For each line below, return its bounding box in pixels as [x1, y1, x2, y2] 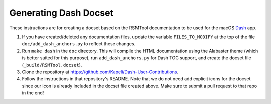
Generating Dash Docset [9, 7, 114, 18]
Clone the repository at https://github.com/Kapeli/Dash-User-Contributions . [22, 69, 178, 75]
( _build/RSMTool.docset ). [22, 62, 82, 68]
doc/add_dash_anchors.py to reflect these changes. [22, 41, 136, 47]
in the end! [22, 90, 44, 96]
